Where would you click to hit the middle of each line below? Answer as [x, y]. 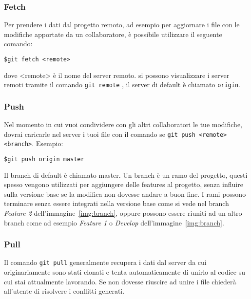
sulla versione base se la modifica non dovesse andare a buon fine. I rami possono [125, 194]
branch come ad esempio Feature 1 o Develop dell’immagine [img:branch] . [114, 222]
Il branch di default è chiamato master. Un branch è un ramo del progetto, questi [126, 175]
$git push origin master [44, 159]
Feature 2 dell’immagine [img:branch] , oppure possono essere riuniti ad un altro [123, 213]
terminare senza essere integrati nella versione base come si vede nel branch [116, 203]
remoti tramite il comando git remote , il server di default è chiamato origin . [122, 84]
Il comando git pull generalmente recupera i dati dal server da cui [105, 262]
